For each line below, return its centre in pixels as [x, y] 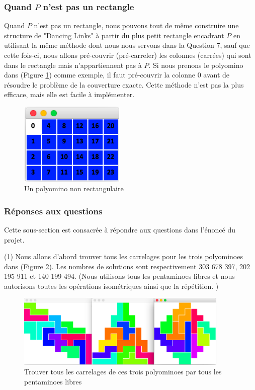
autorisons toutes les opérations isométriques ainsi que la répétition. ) [111, 286]
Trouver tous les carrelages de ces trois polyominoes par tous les [123, 372]
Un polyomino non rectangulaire [74, 188]
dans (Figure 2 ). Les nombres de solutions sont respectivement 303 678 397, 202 [127, 266]
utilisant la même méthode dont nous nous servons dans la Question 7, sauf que [127, 45]
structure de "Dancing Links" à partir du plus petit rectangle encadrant [114, 35]
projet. [14, 239]
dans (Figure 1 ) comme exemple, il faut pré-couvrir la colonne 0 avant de [117, 75]
